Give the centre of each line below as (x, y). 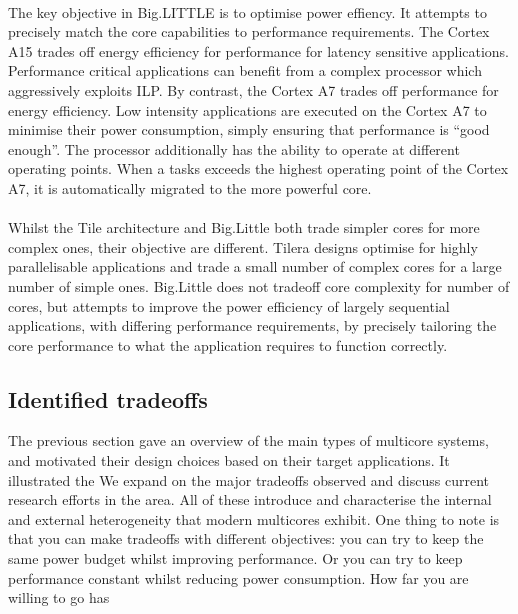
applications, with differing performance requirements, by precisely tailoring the (252, 325)
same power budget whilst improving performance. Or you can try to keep (235, 558)
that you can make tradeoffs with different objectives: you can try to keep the (246, 538)
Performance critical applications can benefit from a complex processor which (245, 70)
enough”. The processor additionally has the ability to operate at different (234, 148)
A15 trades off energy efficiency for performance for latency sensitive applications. (259, 50)
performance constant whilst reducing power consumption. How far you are (238, 577)
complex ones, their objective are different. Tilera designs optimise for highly (243, 246)
